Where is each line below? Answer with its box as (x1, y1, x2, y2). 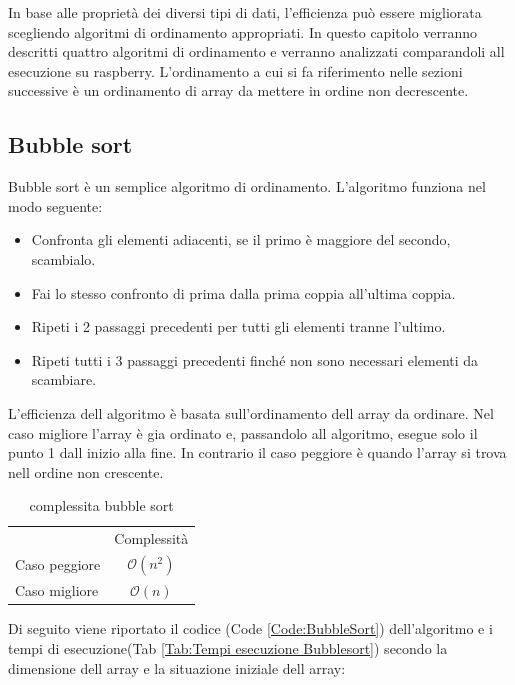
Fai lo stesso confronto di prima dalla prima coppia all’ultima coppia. (31, 282, 456, 303)
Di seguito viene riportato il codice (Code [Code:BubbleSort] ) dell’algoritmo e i (8, 618, 493, 639)
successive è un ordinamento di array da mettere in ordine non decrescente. (8, 80, 469, 101)
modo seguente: (8, 195, 103, 216)
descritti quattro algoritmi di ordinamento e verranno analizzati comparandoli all (8, 41, 505, 62)
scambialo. (31, 248, 96, 269)
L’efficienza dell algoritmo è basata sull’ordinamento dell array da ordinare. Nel (8, 402, 494, 423)
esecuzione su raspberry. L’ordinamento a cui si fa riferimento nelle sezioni (8, 60, 463, 81)
